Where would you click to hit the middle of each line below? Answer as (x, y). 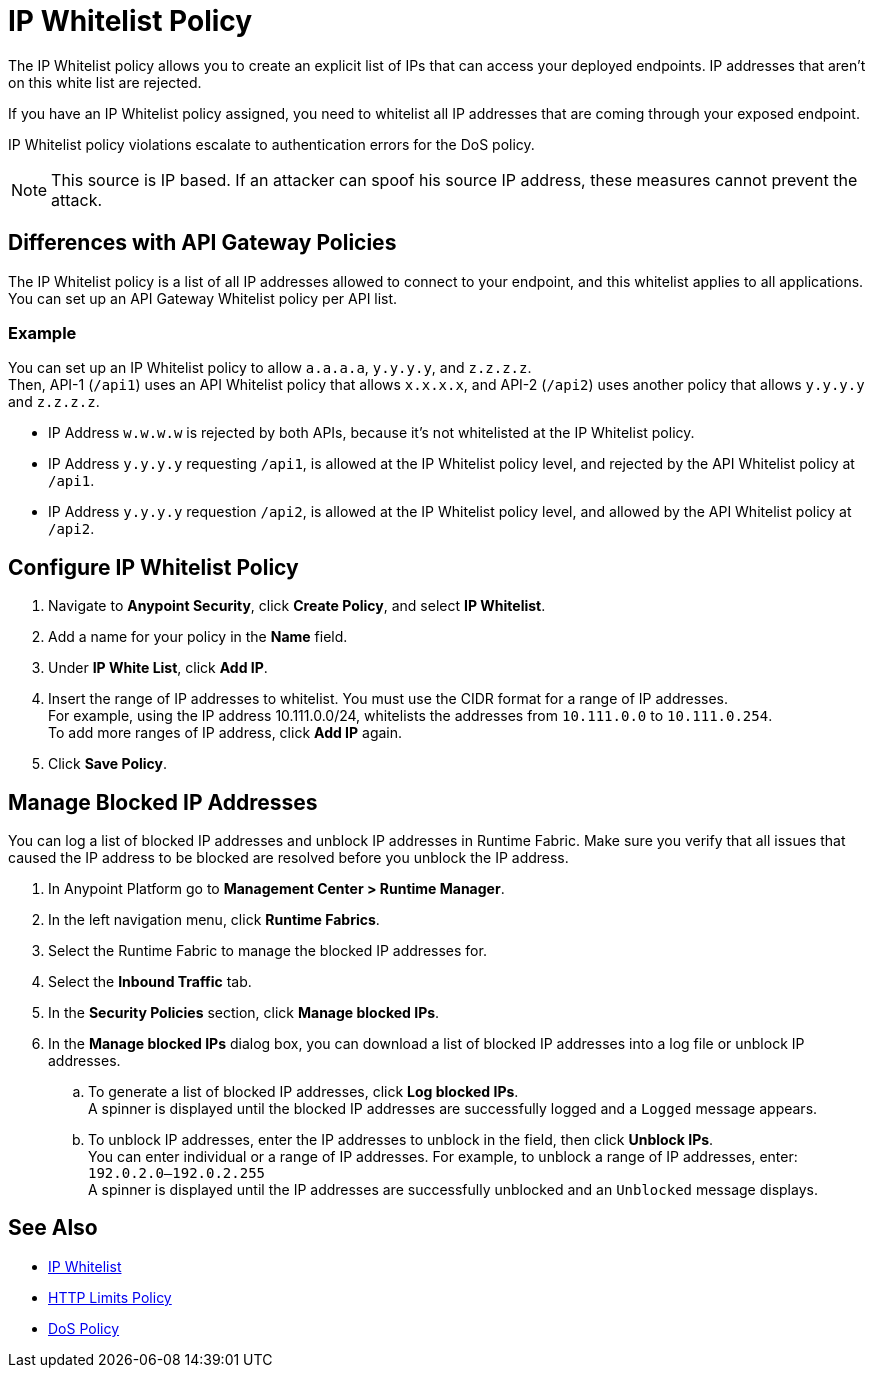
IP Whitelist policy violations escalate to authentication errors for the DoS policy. (271, 144)
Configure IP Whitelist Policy (153, 567)
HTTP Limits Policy (110, 1297)
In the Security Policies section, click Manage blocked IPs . (244, 1013)
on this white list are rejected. (105, 82)
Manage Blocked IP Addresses (163, 802)
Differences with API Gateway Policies (202, 243)
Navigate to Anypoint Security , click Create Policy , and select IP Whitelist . (297, 606)
